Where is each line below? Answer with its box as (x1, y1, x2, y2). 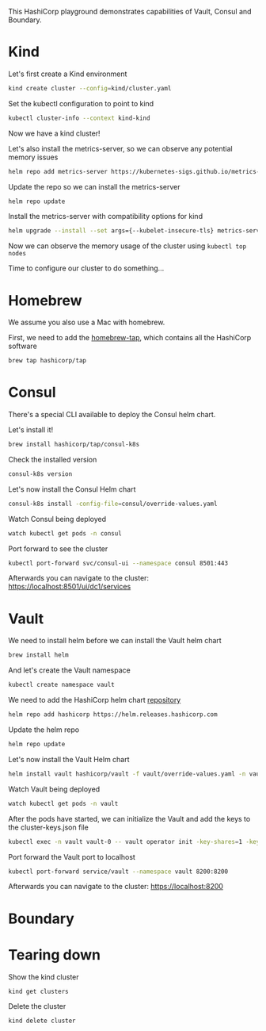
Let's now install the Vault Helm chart (8, 754, 130, 764)
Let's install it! (8, 425, 54, 435)
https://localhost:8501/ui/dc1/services (8, 582, 131, 592)
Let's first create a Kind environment (8, 69, 127, 79)
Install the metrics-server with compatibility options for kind (8, 212, 203, 221)
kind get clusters (8, 987, 69, 995)
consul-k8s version (8, 470, 73, 478)
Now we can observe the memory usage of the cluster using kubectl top (8, 241, 247, 251)
